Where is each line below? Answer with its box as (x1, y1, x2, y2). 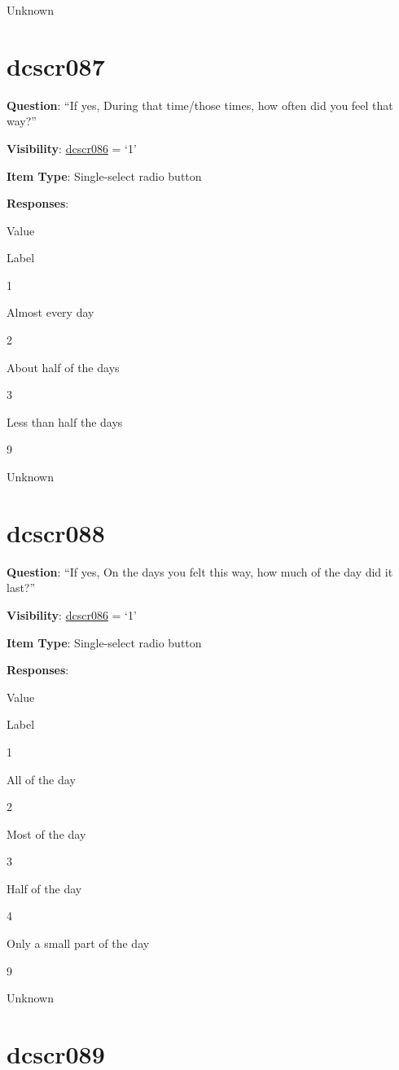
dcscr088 (7, 515, 105, 549)
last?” (7, 579, 36, 596)
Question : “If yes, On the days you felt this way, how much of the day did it (7, 563, 393, 580)
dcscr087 (7, 49, 105, 82)
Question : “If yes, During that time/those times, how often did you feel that (7, 96, 393, 113)
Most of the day (7, 825, 86, 842)
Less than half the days (7, 413, 123, 430)
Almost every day (7, 304, 94, 321)
